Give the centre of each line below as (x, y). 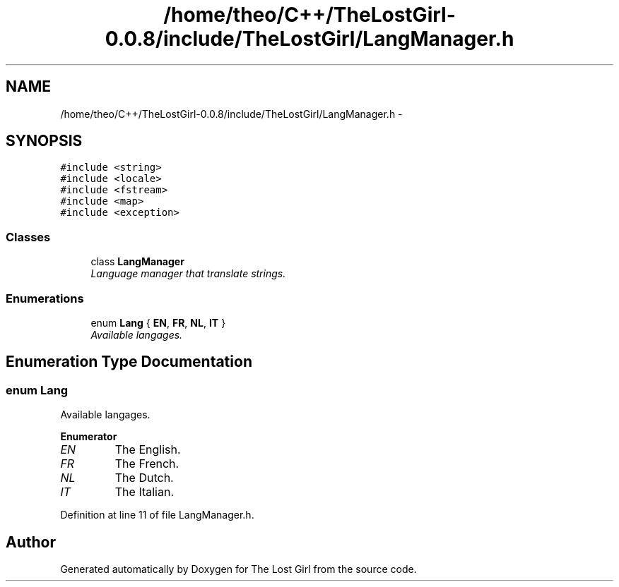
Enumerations (45, 298)
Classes (28, 237)
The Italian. (145, 492)
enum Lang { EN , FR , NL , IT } (158, 322)
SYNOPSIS (44, 141)
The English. (148, 450)
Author (31, 542)
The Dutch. (144, 478)
